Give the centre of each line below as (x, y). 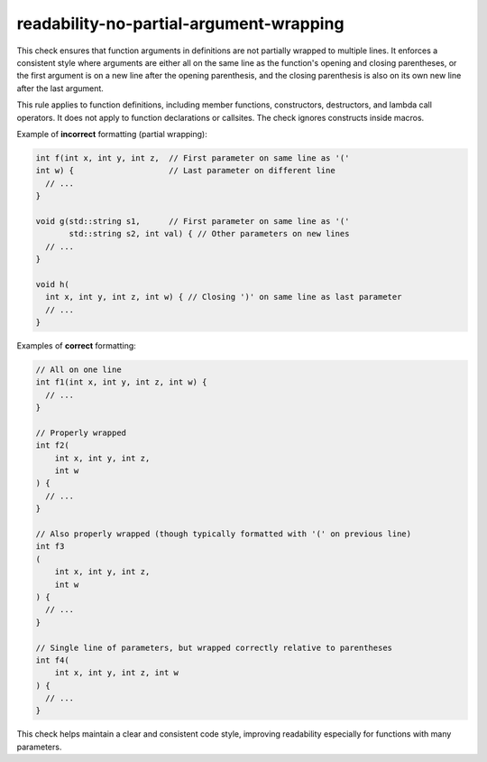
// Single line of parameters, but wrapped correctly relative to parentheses (214, 647)
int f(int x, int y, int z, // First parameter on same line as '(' (193, 158)
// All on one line (78, 369)
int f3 (50, 547)
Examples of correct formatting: (77, 345)
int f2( (52, 446)
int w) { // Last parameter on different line (185, 171)
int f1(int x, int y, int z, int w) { (121, 382)
